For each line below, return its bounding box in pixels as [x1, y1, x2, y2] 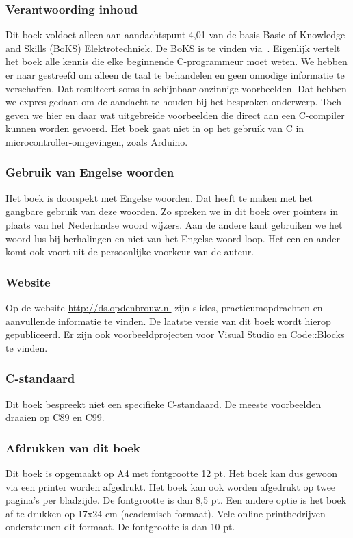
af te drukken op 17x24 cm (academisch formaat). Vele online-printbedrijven [5, 506, 326, 520]
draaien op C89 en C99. [5, 410, 105, 424]
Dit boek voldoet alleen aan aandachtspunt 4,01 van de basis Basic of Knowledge [5, 27, 345, 42]
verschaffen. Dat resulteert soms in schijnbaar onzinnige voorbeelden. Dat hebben [5, 81, 347, 95]
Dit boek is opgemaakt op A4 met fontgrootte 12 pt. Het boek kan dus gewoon [5, 465, 337, 480]
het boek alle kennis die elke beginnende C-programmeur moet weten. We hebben [5, 54, 348, 68]
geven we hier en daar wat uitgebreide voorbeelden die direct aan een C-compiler [5, 107, 345, 122]
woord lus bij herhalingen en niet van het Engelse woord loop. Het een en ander [5, 231, 340, 245]
